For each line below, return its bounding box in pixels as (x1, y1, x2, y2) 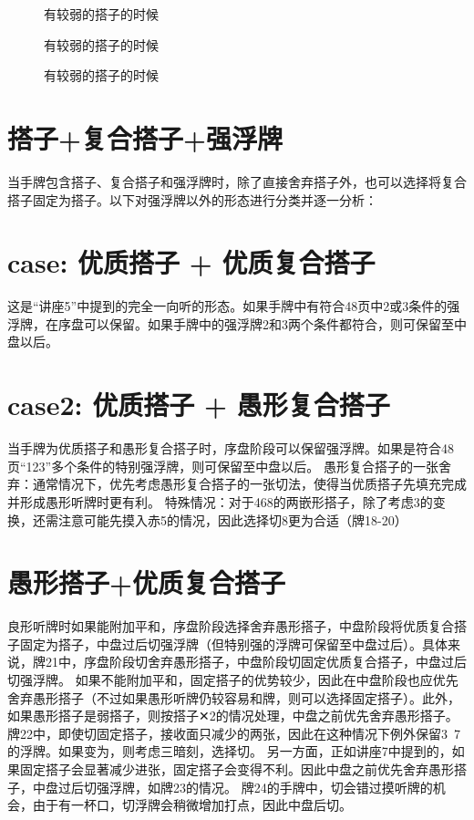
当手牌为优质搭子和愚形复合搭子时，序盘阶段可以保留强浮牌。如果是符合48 (7, 439, 454, 458)
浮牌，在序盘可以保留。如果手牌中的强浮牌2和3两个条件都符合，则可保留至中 (7, 314, 467, 333)
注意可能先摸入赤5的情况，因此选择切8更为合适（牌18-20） (57, 510, 407, 529)
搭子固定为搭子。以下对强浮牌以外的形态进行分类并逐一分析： (7, 190, 377, 209)
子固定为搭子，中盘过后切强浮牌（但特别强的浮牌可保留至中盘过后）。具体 (7, 634, 448, 653)
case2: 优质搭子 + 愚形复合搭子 (7, 386, 390, 423)
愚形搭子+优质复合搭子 (7, 564, 286, 601)
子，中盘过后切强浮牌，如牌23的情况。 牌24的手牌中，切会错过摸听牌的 (7, 777, 433, 796)
